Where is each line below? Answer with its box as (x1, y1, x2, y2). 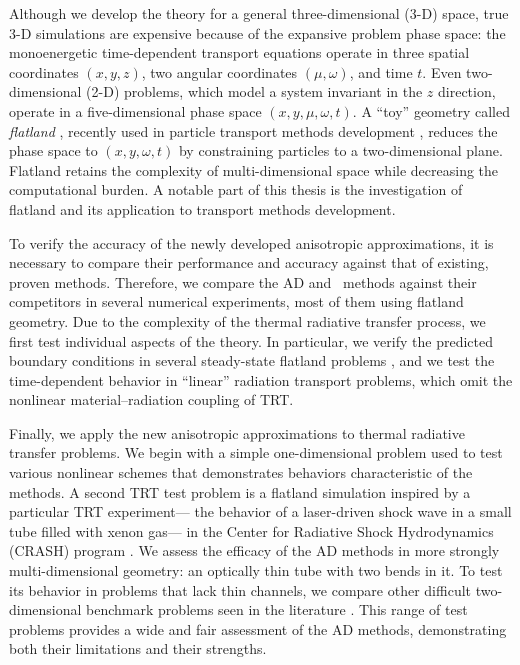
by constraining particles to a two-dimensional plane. (178, 140, 503, 161)
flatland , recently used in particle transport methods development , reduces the (9, 120, 498, 141)
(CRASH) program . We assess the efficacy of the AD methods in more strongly (9, 540, 500, 561)
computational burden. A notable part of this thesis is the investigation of (9, 179, 463, 200)
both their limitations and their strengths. (9, 638, 267, 659)
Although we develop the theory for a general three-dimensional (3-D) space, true (9, 3, 509, 23)
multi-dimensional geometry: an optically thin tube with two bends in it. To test (9, 560, 503, 581)
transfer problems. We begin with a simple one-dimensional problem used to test (9, 442, 503, 463)
